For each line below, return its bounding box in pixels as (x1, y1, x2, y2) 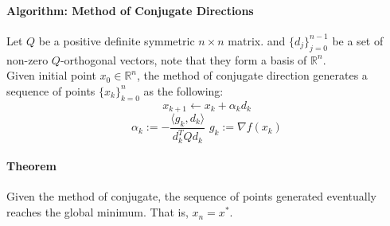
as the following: (143, 82, 224, 99)
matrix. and (228, 32, 286, 49)
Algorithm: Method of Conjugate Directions (6, 2, 254, 18)
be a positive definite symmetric (38, 32, 195, 49)
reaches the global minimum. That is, (6, 204, 189, 220)
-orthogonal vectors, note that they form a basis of (60, 51, 307, 68)
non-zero (6, 51, 49, 68)
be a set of (332, 32, 384, 49)
